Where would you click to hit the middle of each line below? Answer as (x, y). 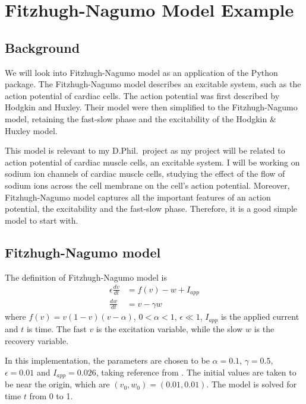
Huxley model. (31, 130)
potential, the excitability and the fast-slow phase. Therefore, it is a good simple (151, 209)
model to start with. (42, 220)
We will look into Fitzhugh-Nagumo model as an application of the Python (141, 72)
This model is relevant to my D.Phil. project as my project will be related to (145, 150)
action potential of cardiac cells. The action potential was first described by (142, 95)
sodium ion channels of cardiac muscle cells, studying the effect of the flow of (145, 174)
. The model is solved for (252, 384)
